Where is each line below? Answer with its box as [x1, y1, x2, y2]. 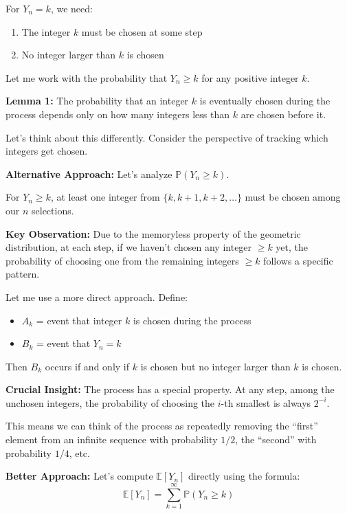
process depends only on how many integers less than [5, 107, 230, 121]
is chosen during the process [133, 313, 251, 327]
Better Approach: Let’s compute [5, 469, 153, 483]
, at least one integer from [50, 190, 160, 204]
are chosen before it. [240, 107, 326, 121]
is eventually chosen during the [199, 93, 331, 108]
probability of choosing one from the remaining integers [5, 253, 239, 267]
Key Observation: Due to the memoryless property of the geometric [5, 226, 301, 241]
